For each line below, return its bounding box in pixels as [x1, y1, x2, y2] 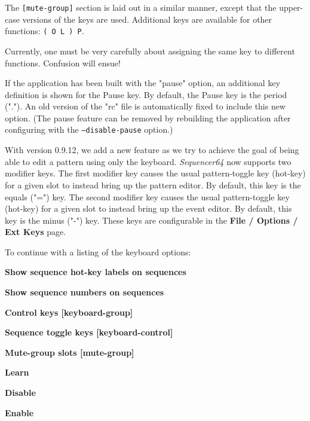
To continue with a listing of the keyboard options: [5, 245, 191, 258]
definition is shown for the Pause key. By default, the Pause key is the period [5, 88, 287, 100]
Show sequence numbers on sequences [5, 286, 164, 298]
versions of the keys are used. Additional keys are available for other [22, 13, 272, 25]
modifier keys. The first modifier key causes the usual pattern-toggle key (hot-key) [5, 167, 306, 179]
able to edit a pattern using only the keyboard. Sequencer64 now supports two [5, 155, 291, 167]
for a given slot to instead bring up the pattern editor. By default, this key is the [5, 178, 301, 191]
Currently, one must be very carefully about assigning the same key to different [5, 44, 295, 57]
